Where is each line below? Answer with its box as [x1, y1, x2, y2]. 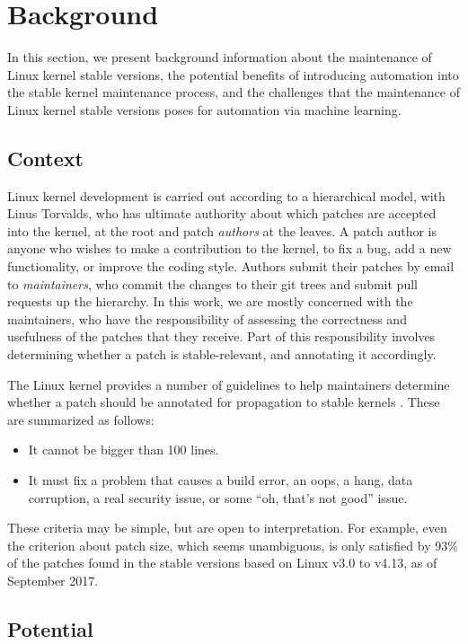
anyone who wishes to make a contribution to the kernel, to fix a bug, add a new [7, 239, 452, 258]
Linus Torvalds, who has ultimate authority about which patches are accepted [7, 204, 437, 223]
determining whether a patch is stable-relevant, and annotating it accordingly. [7, 345, 437, 364]
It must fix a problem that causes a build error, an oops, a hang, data [28, 471, 413, 490]
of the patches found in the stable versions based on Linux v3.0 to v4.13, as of [7, 553, 437, 572]
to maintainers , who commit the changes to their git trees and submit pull [7, 274, 418, 293]
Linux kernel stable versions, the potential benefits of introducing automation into [7, 65, 459, 84]
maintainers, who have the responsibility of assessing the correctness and [7, 309, 407, 328]
